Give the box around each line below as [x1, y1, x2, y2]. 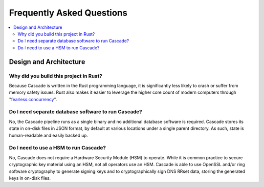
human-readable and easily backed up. [9, 132, 88, 138]
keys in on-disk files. [9, 175, 51, 181]
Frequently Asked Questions [9, 7, 128, 18]
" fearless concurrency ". [9, 96, 57, 102]
